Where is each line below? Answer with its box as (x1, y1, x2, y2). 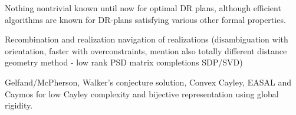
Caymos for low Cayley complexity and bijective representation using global (5, 87, 279, 100)
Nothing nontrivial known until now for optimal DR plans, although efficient (5, 2, 281, 14)
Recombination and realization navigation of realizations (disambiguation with (5, 33, 288, 45)
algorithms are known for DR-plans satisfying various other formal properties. (5, 13, 286, 25)
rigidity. (5, 99, 33, 111)
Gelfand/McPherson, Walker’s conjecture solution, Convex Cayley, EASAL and (5, 75, 292, 88)
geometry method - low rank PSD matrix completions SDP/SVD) (5, 56, 243, 68)
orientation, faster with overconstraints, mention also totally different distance (5, 44, 287, 57)
